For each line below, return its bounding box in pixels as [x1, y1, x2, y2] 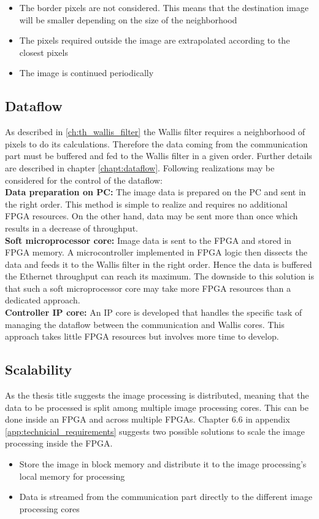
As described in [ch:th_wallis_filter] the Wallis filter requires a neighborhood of [5, 125, 306, 138]
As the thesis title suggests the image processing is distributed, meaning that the [5, 389, 309, 402]
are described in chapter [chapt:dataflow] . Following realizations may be [5, 161, 275, 174]
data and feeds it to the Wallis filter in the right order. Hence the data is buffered [5, 257, 312, 270]
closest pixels [19, 45, 68, 58]
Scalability [5, 360, 72, 379]
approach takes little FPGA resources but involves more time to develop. [5, 330, 279, 343]
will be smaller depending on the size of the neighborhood [19, 13, 237, 26]
